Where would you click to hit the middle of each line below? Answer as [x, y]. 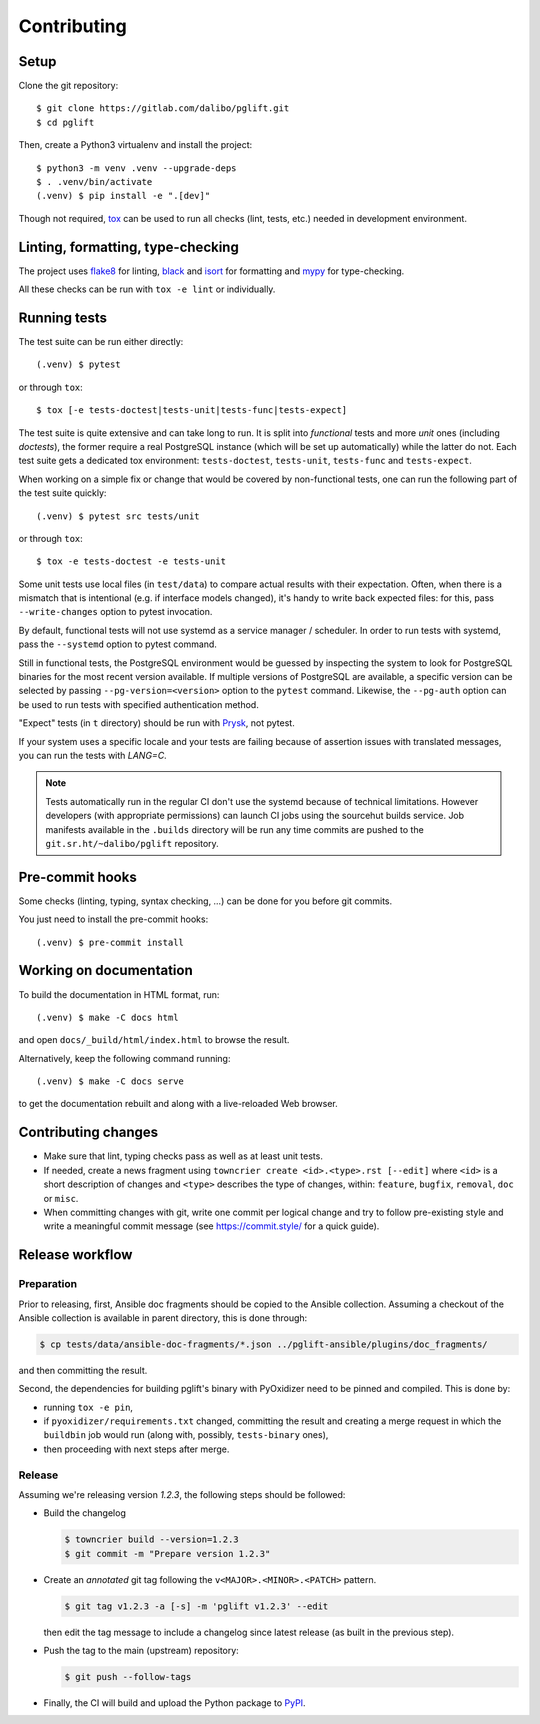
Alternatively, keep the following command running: [124, 1058]
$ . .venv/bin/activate [94, 182]
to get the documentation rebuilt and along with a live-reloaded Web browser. [178, 1104]
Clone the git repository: [68, 86]
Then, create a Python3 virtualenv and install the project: [135, 145]
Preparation [48, 1284]
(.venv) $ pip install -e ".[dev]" [123, 196]
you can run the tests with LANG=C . [92, 755]
